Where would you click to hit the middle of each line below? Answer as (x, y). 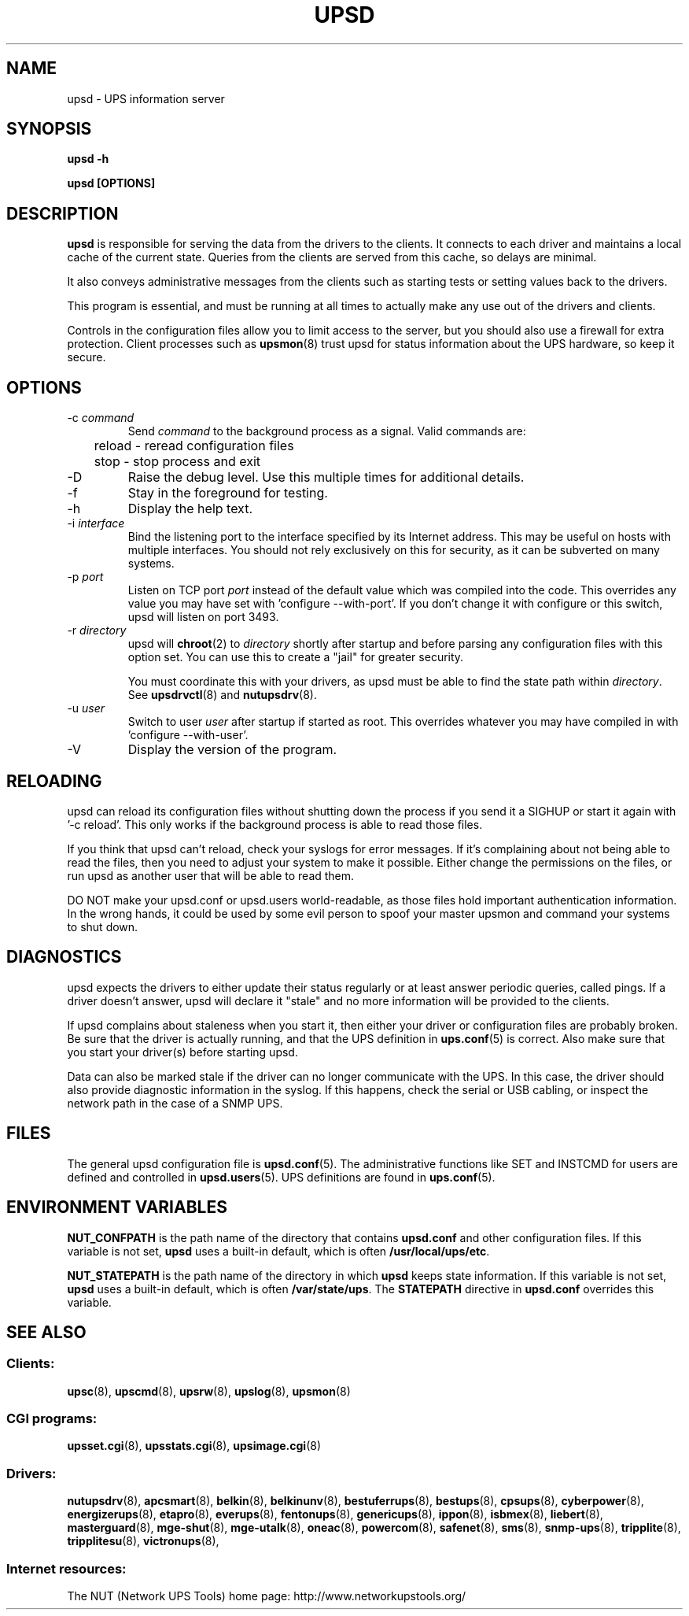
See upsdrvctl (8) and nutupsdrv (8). (222, 695)
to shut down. (103, 926)
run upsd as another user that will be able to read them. (211, 875)
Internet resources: (66, 1568)
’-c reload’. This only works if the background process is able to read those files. (275, 824)
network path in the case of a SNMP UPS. (175, 1103)
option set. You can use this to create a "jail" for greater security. (296, 657)
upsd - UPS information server (146, 98)
